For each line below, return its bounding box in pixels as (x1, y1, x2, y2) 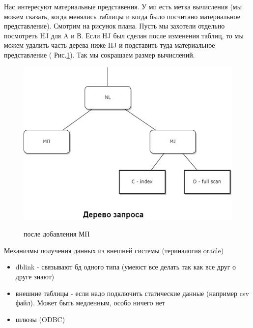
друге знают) (15, 271, 55, 281)
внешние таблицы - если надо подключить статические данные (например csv (15, 288, 249, 298)
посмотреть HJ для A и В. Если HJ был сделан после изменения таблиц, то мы (4, 30, 244, 40)
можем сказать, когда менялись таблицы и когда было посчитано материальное (4, 11, 240, 21)
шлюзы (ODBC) (15, 314, 65, 324)
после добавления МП (24, 229, 90, 239)
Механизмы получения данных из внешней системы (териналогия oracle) (4, 245, 224, 255)
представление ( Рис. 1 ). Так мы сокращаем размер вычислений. (4, 49, 195, 60)
